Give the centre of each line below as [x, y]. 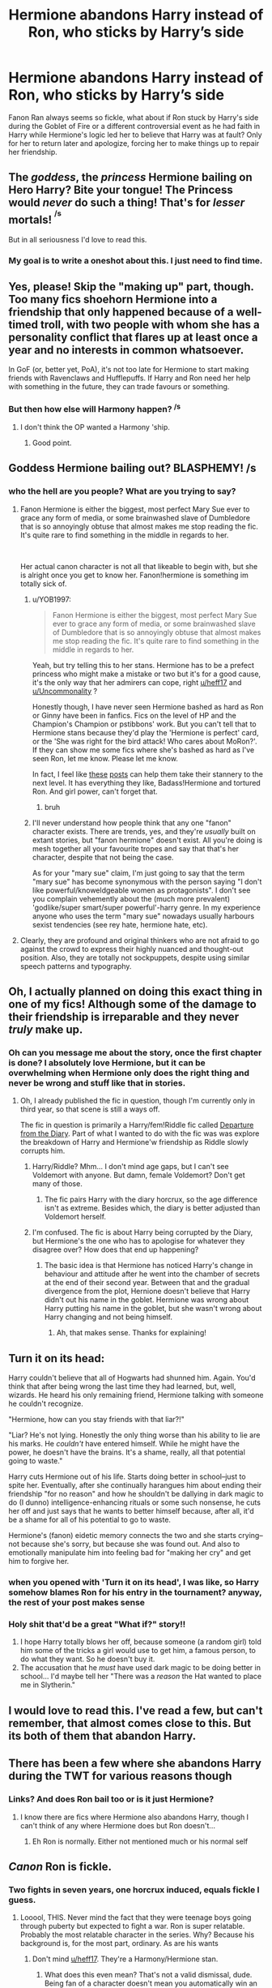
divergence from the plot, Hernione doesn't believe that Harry [147, 1292]
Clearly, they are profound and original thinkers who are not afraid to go [140, 940]
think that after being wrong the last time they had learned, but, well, [122, 1386]
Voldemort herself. [75, 1217]
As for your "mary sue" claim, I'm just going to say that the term [138, 872]
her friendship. [33, 152]
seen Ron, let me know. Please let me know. [105, 758]
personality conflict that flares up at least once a [133, 337]
